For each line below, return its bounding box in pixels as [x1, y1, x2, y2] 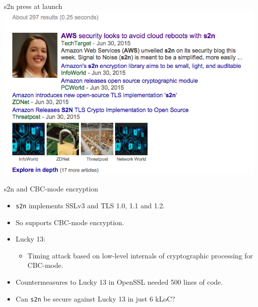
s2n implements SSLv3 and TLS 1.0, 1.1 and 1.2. [15, 200, 165, 210]
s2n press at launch [4, 1, 63, 11]
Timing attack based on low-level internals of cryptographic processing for [27, 250, 253, 260]
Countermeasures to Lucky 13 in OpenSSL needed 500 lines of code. [15, 276, 223, 287]
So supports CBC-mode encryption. [15, 217, 125, 227]
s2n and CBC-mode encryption [4, 184, 98, 194]
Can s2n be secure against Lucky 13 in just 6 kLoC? [15, 293, 175, 304]
